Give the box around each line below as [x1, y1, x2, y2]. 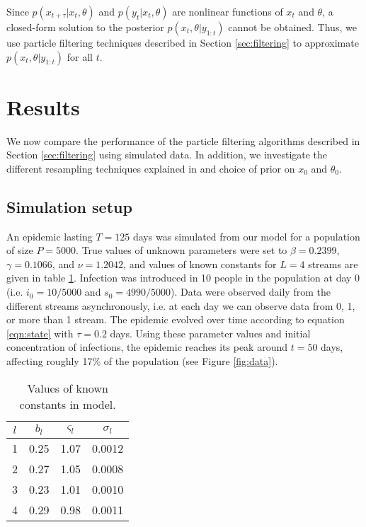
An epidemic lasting [6, 228, 93, 243]
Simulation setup [6, 195, 132, 217]
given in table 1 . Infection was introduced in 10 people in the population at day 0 [6, 270, 360, 285]
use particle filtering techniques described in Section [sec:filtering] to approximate [6, 35, 359, 50]
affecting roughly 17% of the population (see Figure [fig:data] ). [6, 354, 278, 369]
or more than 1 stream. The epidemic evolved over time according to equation [6, 312, 345, 327]
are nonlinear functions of [172, 4, 283, 18]
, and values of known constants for [123, 256, 277, 271]
